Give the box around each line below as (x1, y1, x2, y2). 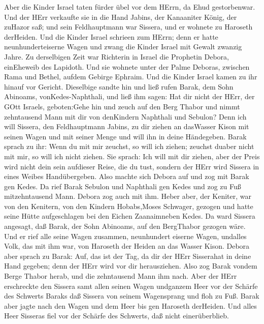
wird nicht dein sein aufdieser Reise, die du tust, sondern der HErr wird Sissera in (4, 161, 259, 171)
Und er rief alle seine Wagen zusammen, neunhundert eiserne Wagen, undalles (4, 230, 247, 241)
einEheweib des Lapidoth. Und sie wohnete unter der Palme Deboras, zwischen (4, 61, 250, 72)
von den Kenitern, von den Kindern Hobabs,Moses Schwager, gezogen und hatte (4, 200, 253, 211)
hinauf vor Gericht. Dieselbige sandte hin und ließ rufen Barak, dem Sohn (4, 81, 234, 92)
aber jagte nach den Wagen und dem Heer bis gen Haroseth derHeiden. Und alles (4, 300, 257, 311)
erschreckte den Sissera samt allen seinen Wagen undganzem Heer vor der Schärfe (4, 280, 258, 291)
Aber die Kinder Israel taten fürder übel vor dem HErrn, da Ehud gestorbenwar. (4, 2, 255, 12)
